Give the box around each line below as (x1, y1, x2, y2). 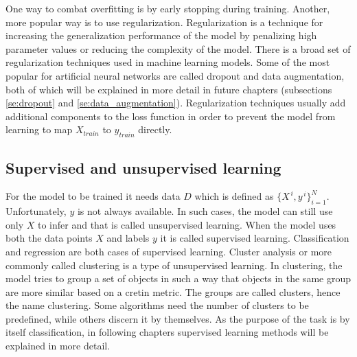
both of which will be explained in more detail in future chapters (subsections (5, 82, 332, 96)
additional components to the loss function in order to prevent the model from (5, 108, 336, 123)
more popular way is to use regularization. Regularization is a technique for (5, 14, 323, 29)
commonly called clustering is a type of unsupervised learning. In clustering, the (5, 257, 343, 272)
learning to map (5, 122, 73, 137)
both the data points (5, 231, 93, 245)
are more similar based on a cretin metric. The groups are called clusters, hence (5, 284, 341, 299)
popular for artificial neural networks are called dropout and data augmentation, (5, 68, 345, 82)
